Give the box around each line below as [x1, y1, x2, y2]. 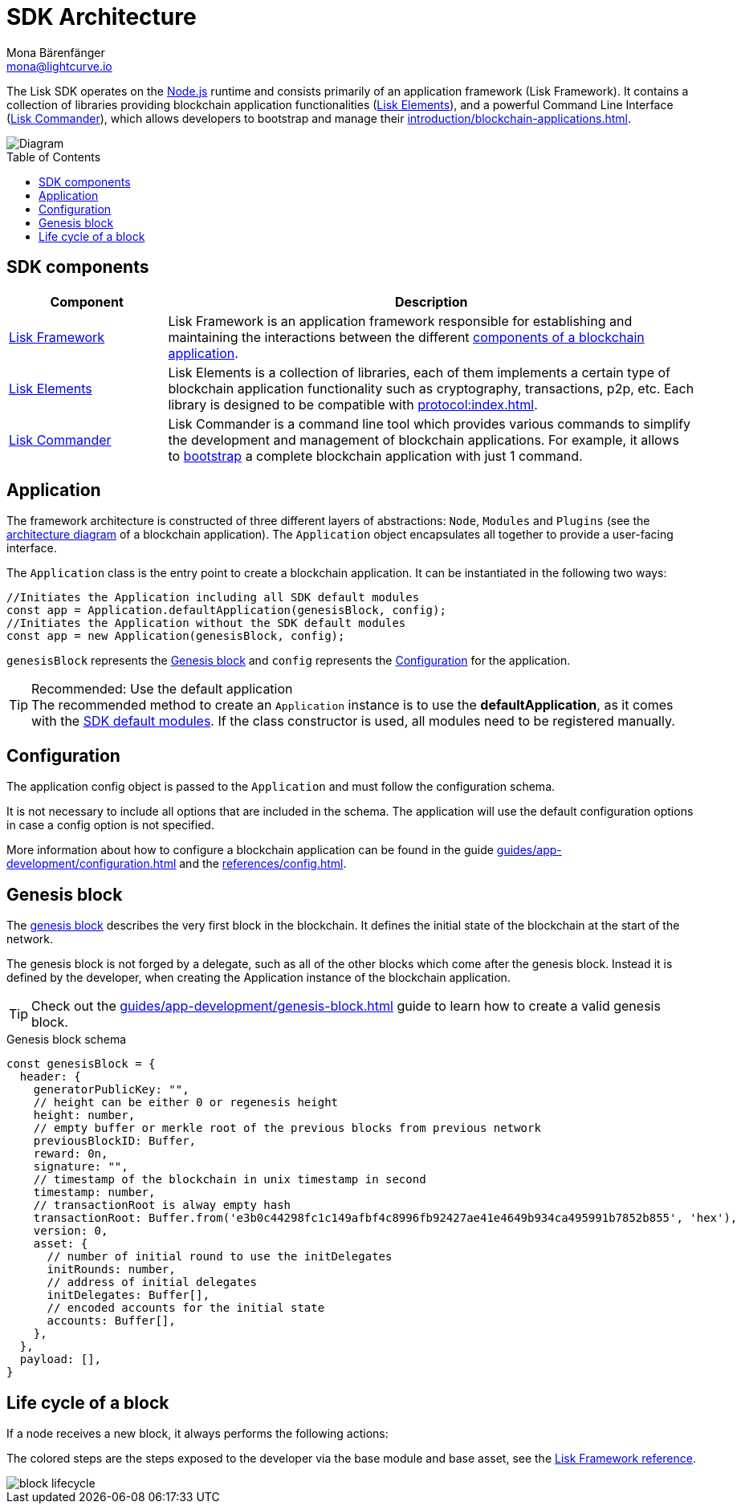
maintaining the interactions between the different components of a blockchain [168, 328, 645, 345]
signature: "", [33, 1160, 128, 1174]
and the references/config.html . [179, 857, 347, 871]
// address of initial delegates [47, 1276, 257, 1289]
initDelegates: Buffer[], [47, 1288, 210, 1302]
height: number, [33, 1109, 136, 1122]
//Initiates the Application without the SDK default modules [6, 617, 406, 630]
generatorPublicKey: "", [33, 1083, 189, 1097]
